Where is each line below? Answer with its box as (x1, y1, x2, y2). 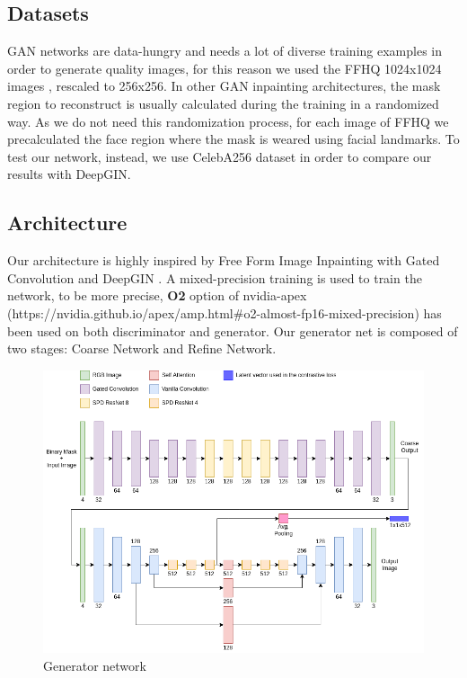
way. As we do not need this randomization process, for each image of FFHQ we (7, 112, 449, 130)
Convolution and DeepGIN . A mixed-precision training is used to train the (7, 268, 422, 287)
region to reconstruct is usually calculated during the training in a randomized (7, 94, 439, 112)
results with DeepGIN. (7, 165, 131, 183)
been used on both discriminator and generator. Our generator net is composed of (7, 321, 458, 340)
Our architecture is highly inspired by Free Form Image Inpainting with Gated (7, 251, 440, 270)
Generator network (43, 656, 146, 674)
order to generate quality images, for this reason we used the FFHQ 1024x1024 (7, 58, 442, 77)
